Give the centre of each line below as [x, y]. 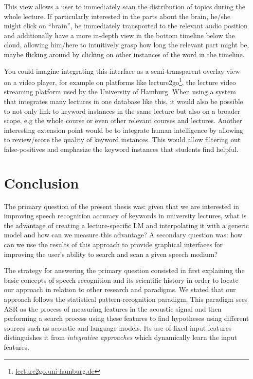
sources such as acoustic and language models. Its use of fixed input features [118, 327]
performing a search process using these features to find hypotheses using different [126, 318]
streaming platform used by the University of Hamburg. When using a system [120, 92]
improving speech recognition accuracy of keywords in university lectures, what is [125, 216]
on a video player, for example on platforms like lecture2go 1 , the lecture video [120, 81]
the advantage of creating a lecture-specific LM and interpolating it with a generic [126, 225]
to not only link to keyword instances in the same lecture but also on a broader [122, 111]
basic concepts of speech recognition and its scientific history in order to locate [121, 280]
